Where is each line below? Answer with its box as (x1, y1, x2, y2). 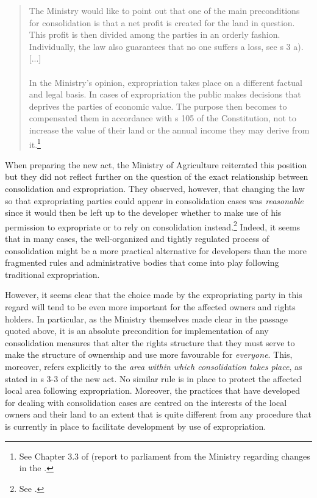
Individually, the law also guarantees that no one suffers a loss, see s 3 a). (29, 40, 304, 52)
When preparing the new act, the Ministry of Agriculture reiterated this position (5, 158, 307, 171)
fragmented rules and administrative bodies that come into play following (5, 256, 279, 269)
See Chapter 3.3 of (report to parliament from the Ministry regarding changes (19, 449, 310, 462)
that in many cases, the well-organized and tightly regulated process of (5, 232, 269, 244)
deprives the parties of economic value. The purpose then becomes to (29, 99, 287, 112)
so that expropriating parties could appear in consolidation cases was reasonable (5, 194, 304, 207)
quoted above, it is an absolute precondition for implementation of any (5, 324, 269, 337)
